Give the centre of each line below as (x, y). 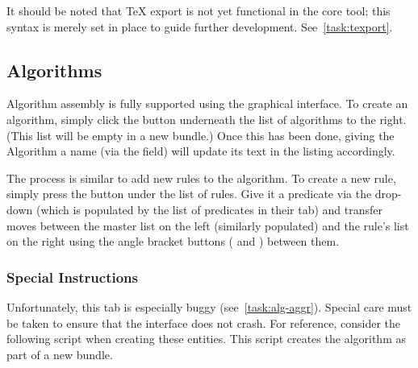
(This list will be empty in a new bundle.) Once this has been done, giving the (201, 135)
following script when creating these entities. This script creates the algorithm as (206, 339)
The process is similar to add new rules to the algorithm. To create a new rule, (201, 178)
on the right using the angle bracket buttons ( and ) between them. (173, 241)
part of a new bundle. (60, 354)
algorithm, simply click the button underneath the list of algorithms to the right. (207, 119)
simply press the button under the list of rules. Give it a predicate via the (189, 194)
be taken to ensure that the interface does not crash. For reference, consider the (204, 323)
